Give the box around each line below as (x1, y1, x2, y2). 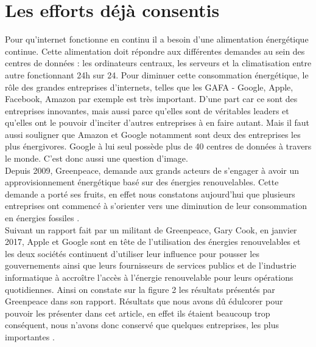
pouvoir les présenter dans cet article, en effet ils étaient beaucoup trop (5, 306, 270, 319)
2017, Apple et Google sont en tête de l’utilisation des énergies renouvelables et (5, 235, 301, 248)
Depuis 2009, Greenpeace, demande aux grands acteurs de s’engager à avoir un (5, 163, 299, 176)
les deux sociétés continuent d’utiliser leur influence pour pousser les (5, 247, 259, 259)
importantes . (5, 330, 55, 343)
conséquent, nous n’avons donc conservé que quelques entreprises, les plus (5, 318, 279, 331)
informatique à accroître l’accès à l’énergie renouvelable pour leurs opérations (5, 271, 293, 283)
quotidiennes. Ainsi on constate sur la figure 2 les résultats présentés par (5, 283, 275, 295)
